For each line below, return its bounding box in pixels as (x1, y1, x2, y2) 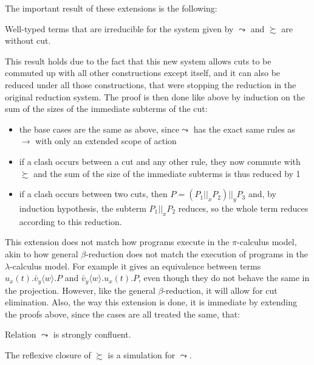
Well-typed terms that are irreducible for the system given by (5, 22, 234, 35)
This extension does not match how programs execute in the (5, 235, 230, 248)
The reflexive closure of (5, 348, 91, 361)
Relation (5, 328, 36, 341)
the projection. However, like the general (5, 283, 155, 296)
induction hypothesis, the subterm (19, 201, 146, 214)
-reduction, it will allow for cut (163, 283, 278, 296)
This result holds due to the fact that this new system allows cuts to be (5, 54, 271, 67)
